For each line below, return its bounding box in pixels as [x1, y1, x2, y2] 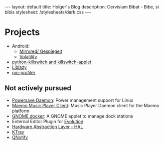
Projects [4, 26, 40, 38]
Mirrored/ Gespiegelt [19, 48, 63, 54]
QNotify [11, 134, 28, 140]
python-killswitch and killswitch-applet [11, 59, 92, 65]
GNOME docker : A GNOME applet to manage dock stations [11, 113, 133, 119]
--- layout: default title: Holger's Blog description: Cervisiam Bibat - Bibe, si [4, 4, 159, 9]
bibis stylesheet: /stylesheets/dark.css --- [4, 9, 91, 15]
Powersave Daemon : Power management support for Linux [11, 97, 134, 103]
